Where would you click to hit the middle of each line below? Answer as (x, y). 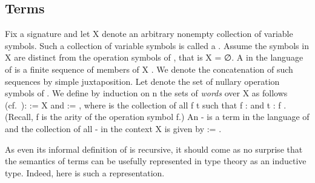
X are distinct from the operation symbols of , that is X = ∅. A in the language (154, 57)
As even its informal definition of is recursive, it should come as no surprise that (154, 149)
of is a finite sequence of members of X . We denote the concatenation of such (149, 69)
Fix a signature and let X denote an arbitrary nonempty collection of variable (149, 34)
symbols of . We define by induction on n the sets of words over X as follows (146, 93)
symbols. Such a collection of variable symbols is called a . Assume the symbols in (157, 45)
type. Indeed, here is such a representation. (85, 172)
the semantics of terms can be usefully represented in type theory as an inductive (156, 161)
